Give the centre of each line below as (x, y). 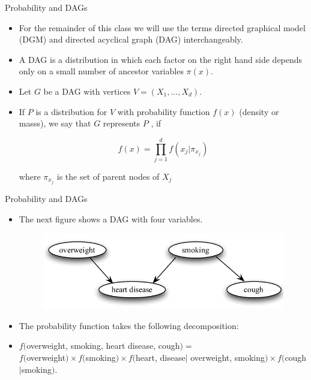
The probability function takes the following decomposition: (129, 325)
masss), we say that (55, 123)
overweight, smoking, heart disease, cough (103, 346)
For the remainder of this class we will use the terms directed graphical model (162, 27)
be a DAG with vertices (87, 91)
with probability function (164, 111)
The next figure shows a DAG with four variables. (111, 218)
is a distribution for (71, 111)
